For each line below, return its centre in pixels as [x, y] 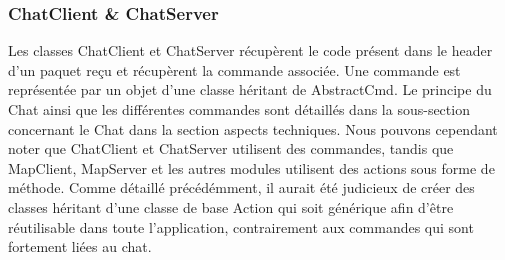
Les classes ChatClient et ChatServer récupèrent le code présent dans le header [250, 50]
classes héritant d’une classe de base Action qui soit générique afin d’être [231, 206]
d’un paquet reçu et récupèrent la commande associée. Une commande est [234, 69]
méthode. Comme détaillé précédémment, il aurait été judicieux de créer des [241, 187]
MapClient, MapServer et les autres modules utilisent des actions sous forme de [251, 167]
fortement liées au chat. [80, 246]
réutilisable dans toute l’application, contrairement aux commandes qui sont [241, 226]
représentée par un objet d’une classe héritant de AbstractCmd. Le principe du [250, 89]
